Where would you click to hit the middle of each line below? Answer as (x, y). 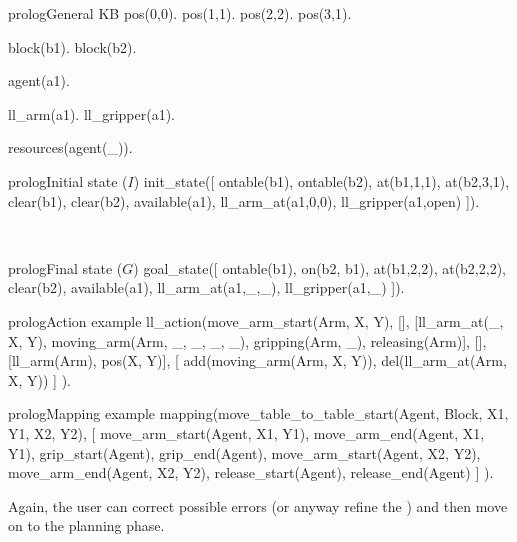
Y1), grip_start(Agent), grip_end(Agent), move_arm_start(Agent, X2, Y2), (244, 452)
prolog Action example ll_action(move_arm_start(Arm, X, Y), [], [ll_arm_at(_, (256, 320)
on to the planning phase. (86, 525)
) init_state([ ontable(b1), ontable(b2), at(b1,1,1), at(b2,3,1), (321, 180)
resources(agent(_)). (70, 147)
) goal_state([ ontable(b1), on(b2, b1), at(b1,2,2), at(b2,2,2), (319, 267)
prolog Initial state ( (68, 180)
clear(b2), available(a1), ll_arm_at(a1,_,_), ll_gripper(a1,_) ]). (206, 287)
